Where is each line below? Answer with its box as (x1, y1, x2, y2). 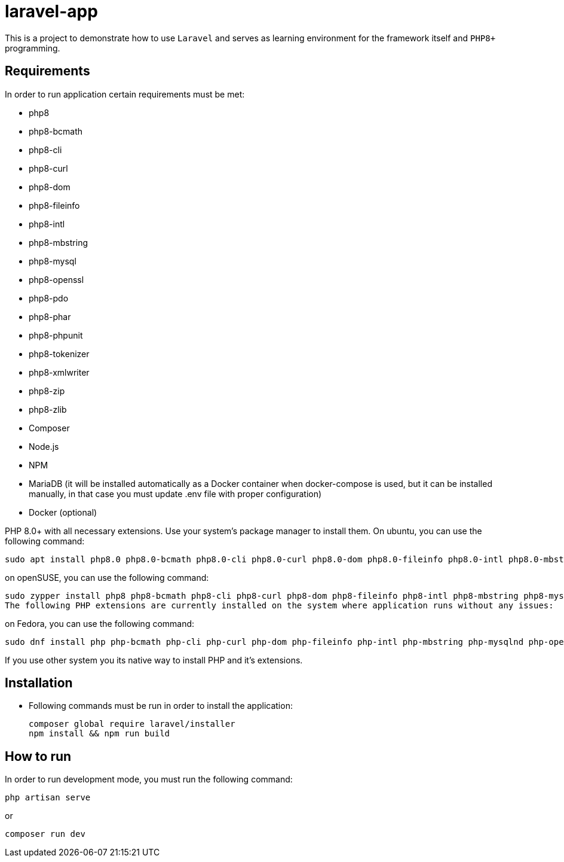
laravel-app (5, 1, 98, 22)
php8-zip (29, 385, 65, 396)
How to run (5, 748, 72, 764)
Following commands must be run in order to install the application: (29, 700, 293, 711)
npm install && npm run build (29, 729, 170, 739)
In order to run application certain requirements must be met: (5, 89, 245, 99)
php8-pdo (29, 293, 69, 303)
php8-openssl (29, 274, 84, 285)
